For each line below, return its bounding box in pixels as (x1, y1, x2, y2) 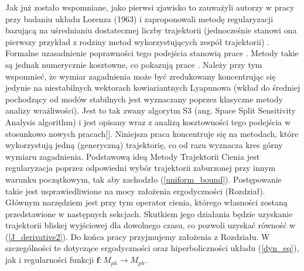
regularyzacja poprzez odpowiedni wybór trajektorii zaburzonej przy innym (5, 162, 276, 174)
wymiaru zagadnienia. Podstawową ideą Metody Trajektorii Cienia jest (5, 150, 260, 162)
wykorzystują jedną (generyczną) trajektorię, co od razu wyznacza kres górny (5, 139, 283, 151)
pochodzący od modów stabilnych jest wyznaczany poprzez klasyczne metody (5, 92, 283, 105)
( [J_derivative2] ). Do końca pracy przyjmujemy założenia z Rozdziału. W (5, 230, 270, 242)
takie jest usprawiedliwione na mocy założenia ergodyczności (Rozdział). (5, 184, 265, 197)
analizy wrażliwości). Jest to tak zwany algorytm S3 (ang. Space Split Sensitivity (5, 104, 296, 116)
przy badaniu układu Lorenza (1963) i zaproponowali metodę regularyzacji (5, 12, 274, 25)
